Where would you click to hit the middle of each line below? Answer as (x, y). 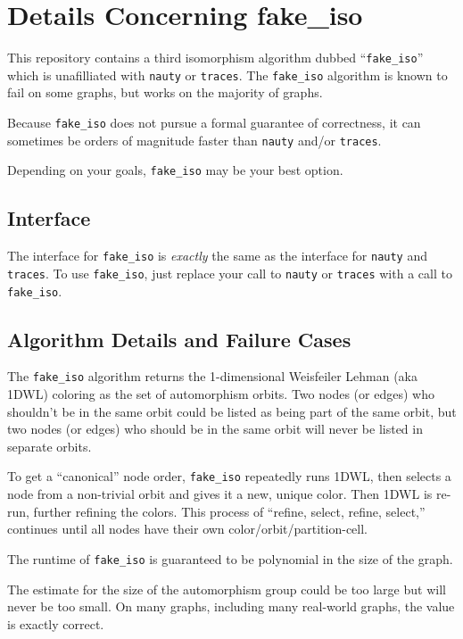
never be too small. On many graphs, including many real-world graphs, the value (231, 606)
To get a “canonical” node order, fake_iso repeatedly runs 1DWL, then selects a (229, 476)
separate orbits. (50, 446)
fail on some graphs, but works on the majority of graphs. (165, 92)
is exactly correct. (56, 623)
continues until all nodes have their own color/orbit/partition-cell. (188, 529)
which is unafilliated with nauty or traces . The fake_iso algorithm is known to (227, 75)
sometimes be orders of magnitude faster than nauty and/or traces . (194, 140)
